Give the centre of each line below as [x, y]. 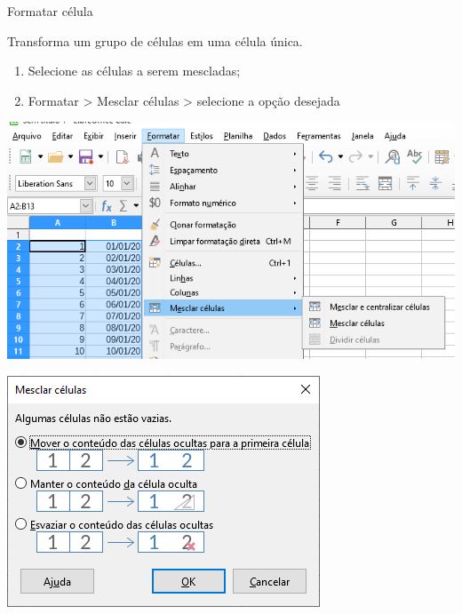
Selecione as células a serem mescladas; [134, 71]
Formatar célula [50, 11]
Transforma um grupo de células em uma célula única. [155, 40]
